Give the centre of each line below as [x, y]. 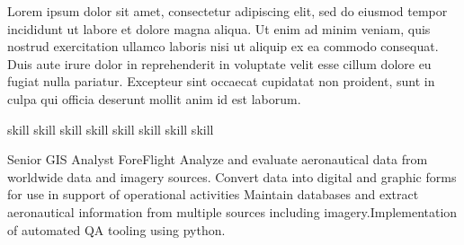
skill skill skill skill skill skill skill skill [111, 129]
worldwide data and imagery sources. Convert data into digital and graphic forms [232, 176]
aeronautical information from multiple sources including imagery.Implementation [232, 211]
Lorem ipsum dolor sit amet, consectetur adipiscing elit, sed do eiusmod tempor [228, 11]
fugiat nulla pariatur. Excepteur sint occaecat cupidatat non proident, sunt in [221, 81]
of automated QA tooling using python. [116, 229]
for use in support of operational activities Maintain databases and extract [213, 194]
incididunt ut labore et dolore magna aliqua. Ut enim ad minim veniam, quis [219, 28]
